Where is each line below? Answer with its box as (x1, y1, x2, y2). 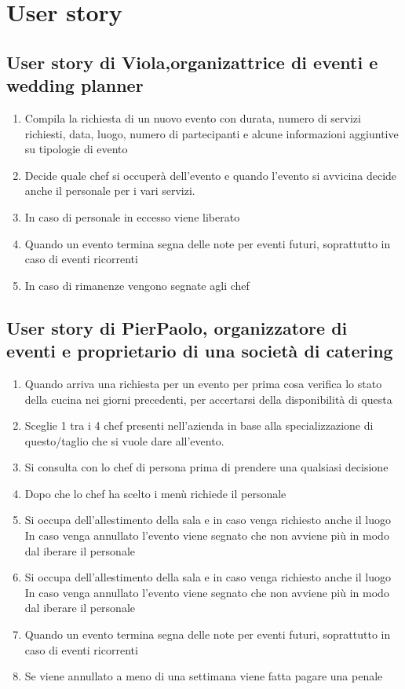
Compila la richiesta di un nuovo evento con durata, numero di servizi (24, 109, 361, 126)
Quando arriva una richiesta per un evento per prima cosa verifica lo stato (24, 375, 382, 391)
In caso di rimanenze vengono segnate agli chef (24, 277, 250, 293)
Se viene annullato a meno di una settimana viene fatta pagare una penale (24, 668, 383, 684)
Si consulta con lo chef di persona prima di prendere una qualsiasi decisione (24, 459, 389, 475)
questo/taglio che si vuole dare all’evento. (24, 432, 224, 449)
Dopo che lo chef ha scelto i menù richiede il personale (24, 485, 286, 501)
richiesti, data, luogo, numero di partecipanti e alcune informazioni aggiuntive (24, 125, 399, 141)
